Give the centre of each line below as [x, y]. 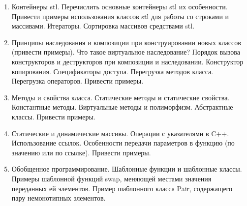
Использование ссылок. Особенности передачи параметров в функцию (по [123, 143]
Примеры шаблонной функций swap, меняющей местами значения [111, 178]
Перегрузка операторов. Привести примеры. [77, 81]
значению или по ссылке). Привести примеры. [81, 152]
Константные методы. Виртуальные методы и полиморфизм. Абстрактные [122, 107]
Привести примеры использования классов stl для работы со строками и [120, 16]
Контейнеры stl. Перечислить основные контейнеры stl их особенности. [120, 6]
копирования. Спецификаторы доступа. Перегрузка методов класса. [112, 71]
